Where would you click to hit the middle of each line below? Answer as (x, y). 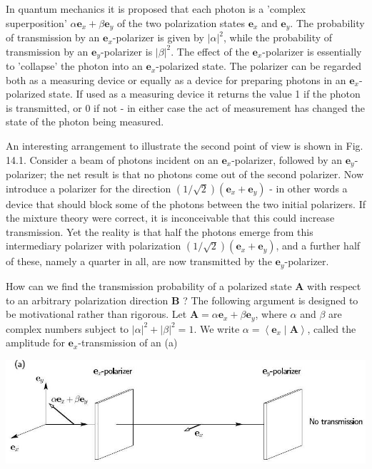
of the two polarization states (181, 22)
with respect (334, 285)
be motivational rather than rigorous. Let (96, 314)
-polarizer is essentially (312, 51)
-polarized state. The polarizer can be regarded (258, 66)
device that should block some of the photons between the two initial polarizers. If (186, 203)
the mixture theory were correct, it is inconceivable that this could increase (170, 218)
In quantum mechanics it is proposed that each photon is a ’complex (156, 9)
